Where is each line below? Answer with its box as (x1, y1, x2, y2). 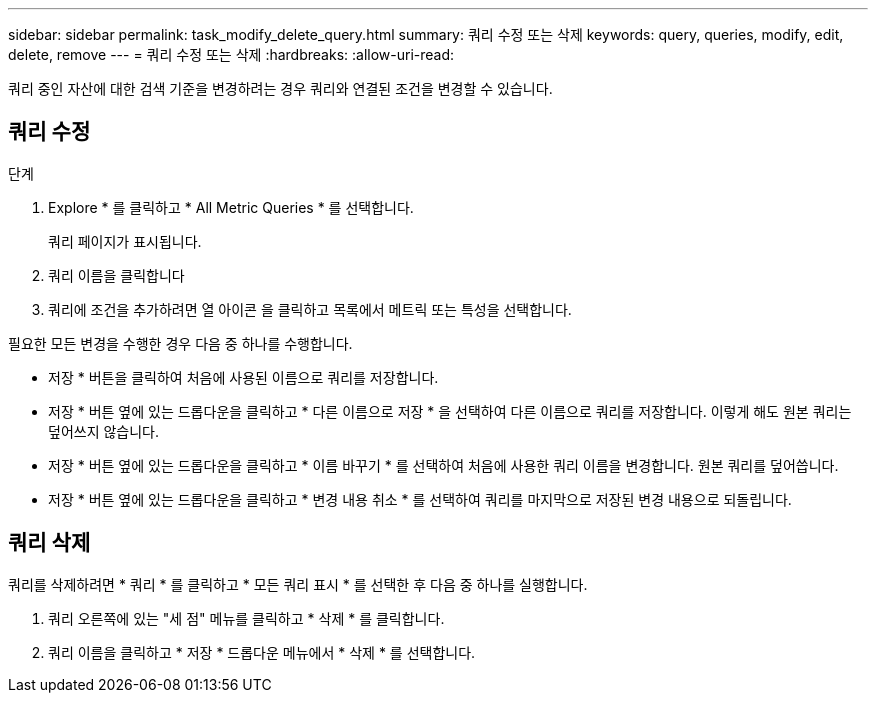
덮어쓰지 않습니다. (48, 422, 160, 440)
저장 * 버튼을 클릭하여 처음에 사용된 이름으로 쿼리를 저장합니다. (48, 368, 439, 386)
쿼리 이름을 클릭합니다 (48, 266, 185, 284)
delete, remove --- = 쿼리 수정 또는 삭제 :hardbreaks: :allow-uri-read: (8, 46, 455, 63)
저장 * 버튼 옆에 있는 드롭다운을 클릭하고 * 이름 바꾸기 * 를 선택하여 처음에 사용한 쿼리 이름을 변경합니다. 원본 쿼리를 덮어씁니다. (48, 456, 839, 474)
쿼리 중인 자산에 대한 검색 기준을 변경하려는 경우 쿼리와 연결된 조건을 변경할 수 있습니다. (8, 80, 553, 97)
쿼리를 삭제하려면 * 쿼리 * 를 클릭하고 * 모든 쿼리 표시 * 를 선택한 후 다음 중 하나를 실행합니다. (8, 575, 588, 593)
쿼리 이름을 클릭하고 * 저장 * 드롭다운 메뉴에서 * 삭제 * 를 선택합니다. (48, 643, 476, 661)
